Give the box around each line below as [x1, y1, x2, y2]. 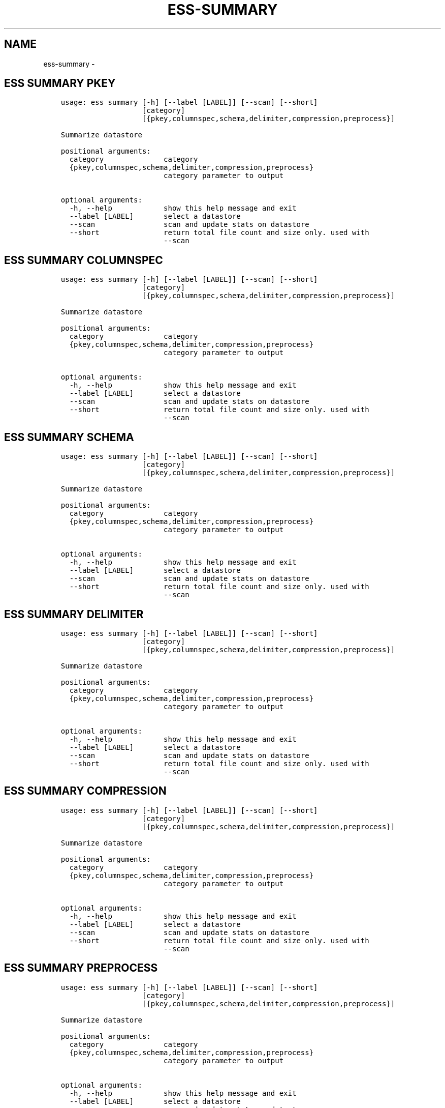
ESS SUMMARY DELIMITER [4, 607, 144, 621]
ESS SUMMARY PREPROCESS [4, 961, 158, 975]
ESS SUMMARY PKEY [4, 77, 116, 90]
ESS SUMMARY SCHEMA [4, 430, 134, 444]
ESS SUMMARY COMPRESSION [4, 784, 167, 798]
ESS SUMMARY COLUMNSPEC [4, 253, 163, 267]
